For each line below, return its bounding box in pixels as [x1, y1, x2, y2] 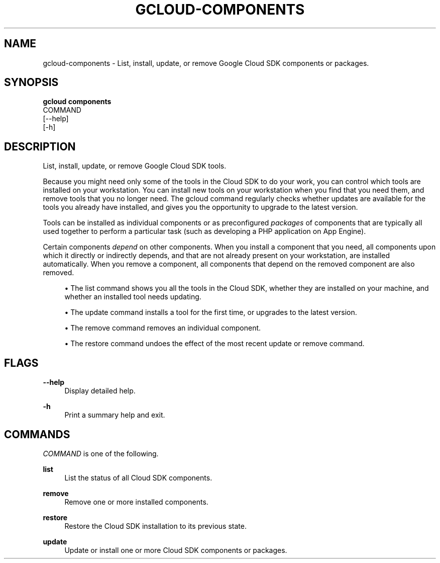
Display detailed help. [64, 386, 136, 395]
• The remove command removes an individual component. [64, 324, 261, 333]
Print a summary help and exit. [64, 411, 165, 420]
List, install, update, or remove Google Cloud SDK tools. [43, 162, 227, 171]
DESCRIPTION [4, 140, 76, 153]
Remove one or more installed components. [64, 497, 208, 506]
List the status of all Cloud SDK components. [64, 473, 212, 482]
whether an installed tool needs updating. [64, 292, 201, 301]
